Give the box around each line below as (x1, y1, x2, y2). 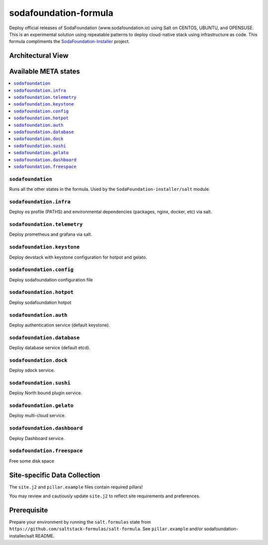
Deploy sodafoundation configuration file (9, 276, 93, 282)
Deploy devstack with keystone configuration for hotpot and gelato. (9, 254, 147, 260)
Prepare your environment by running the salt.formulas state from (9, 519, 151, 525)
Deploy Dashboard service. (9, 435, 65, 441)
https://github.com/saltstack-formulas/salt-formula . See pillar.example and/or (9, 526, 203, 532)
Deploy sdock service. (9, 367, 55, 374)
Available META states (9, 67, 80, 76)
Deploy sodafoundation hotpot (9, 299, 71, 305)
